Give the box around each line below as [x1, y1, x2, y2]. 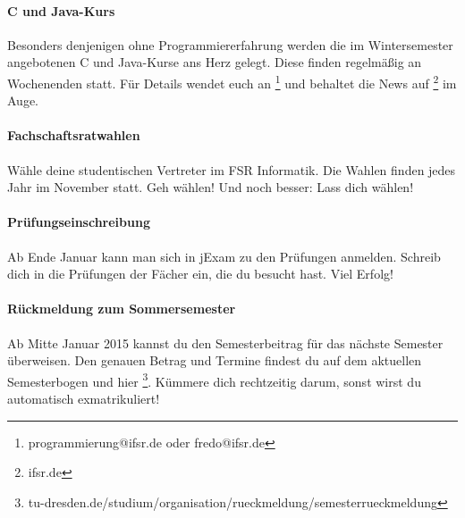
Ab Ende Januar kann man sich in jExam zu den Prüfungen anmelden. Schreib [7, 246, 441, 265]
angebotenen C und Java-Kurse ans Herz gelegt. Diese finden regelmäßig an [7, 53, 422, 71]
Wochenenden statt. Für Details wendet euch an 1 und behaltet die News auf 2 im [7, 71, 457, 92]
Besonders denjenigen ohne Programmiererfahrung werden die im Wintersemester [7, 35, 453, 54]
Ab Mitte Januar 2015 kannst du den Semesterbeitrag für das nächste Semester [7, 333, 444, 352]
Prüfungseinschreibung [7, 213, 150, 231]
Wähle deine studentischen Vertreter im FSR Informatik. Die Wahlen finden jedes [7, 160, 456, 179]
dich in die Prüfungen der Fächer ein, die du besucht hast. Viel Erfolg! [7, 264, 393, 283]
